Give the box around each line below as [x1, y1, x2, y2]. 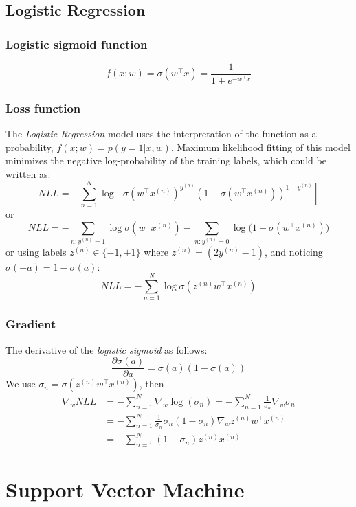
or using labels [5, 244, 67, 258]
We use [5, 376, 36, 391]
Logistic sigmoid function [5, 35, 148, 52]
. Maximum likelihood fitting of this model [170, 139, 351, 154]
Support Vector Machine [5, 475, 245, 504]
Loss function [5, 99, 81, 116]
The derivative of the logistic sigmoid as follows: [5, 342, 208, 357]
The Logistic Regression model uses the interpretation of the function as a [5, 126, 317, 140]
